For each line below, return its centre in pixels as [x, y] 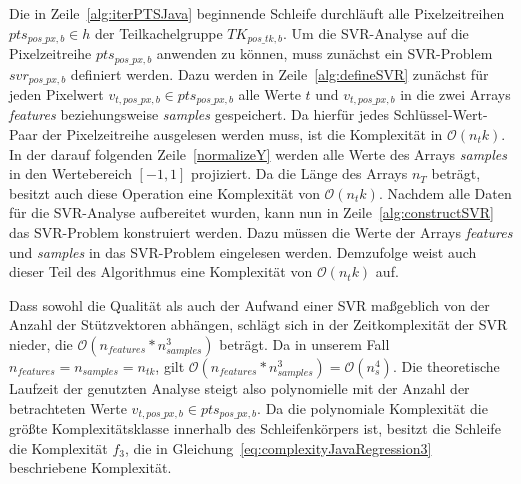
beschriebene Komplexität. [90, 467]
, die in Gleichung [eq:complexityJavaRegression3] [278, 447]
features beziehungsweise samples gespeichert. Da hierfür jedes [199, 114]
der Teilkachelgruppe [159, 32]
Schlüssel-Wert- [440, 114]
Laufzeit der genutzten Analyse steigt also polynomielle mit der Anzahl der [239, 387]
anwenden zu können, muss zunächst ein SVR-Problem [324, 53]
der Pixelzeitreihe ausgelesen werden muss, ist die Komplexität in [242, 134]
